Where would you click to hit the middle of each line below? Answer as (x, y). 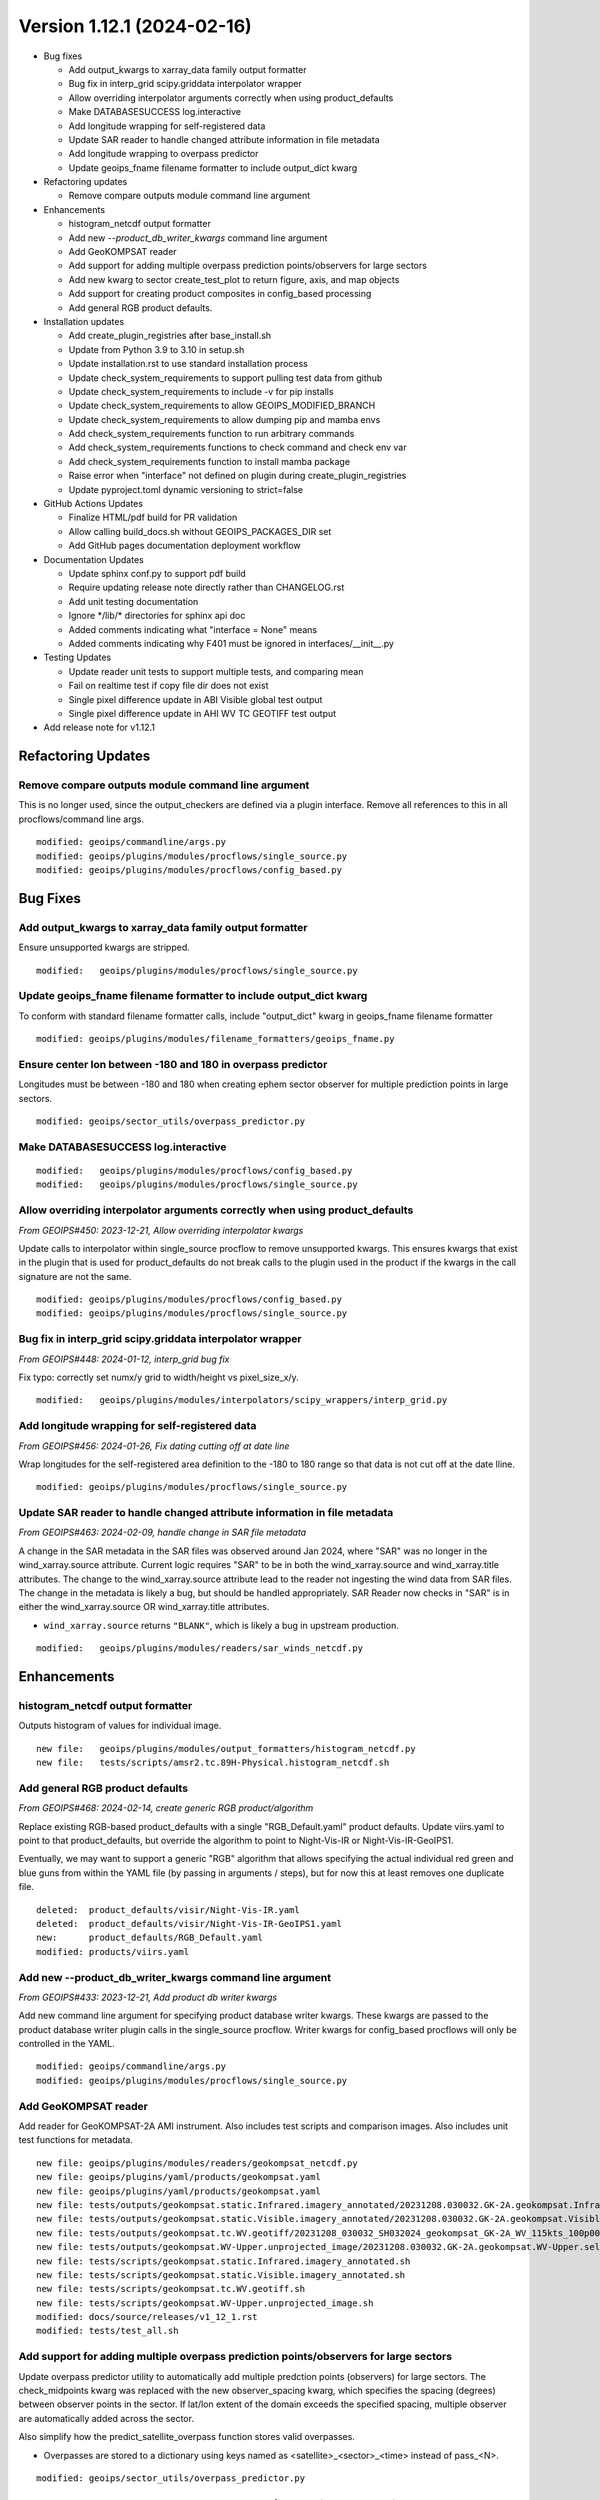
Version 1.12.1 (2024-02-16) (135, 26)
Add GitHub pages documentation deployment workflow (184, 546)
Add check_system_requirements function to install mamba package (209, 461)
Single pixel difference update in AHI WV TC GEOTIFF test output (202, 713)
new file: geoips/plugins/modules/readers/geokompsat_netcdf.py (197, 2163)
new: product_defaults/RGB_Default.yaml (150, 1938)
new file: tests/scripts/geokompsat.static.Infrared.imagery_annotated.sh (223, 2261)
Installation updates (84, 321)
